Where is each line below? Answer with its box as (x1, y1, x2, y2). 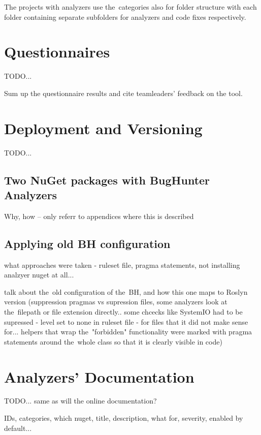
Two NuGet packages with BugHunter (4, 172, 210, 188)
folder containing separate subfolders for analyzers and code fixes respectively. (4, 11, 246, 22)
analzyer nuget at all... (4, 269, 74, 280)
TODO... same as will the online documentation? (4, 395, 157, 406)
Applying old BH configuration (4, 235, 171, 251)
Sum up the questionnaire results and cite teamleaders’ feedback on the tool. (4, 87, 243, 98)
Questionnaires (4, 41, 110, 62)
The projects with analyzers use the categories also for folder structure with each (4, 2, 257, 12)
